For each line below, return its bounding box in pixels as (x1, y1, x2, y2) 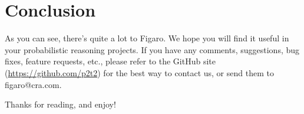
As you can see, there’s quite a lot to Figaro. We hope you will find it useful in (5, 32, 289, 44)
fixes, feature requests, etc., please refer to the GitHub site (5, 55, 216, 67)
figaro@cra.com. (5, 78, 62, 90)
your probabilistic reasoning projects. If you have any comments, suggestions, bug (5, 43, 300, 56)
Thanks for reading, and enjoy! (5, 98, 116, 110)
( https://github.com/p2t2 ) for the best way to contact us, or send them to (5, 66, 274, 79)
